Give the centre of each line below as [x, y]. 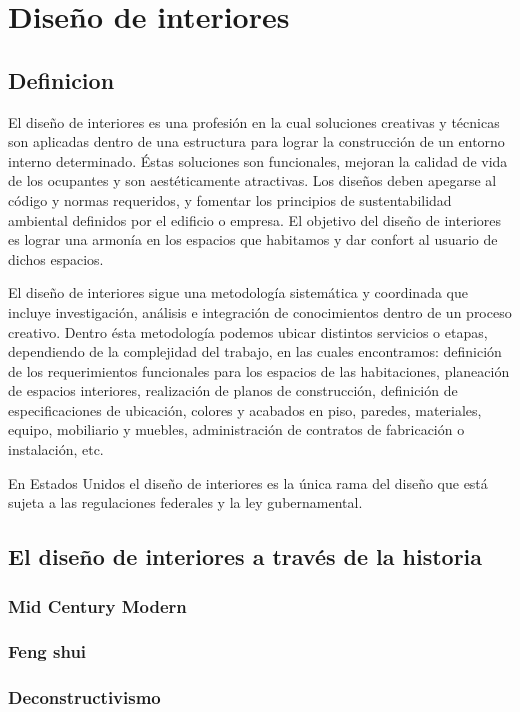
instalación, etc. [56, 449]
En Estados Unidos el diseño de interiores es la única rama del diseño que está [248, 482]
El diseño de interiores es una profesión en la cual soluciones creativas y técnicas [254, 121]
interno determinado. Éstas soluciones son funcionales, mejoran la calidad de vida [258, 160]
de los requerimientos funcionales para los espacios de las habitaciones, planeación [259, 370]
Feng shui [47, 651]
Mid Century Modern [97, 605]
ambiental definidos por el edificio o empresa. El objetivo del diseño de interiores [254, 219]
